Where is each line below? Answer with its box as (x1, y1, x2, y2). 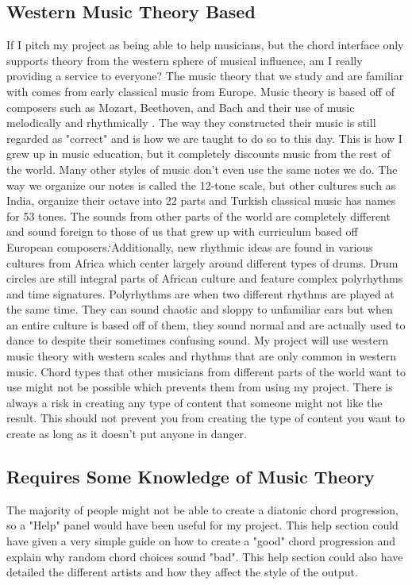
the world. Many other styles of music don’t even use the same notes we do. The (6, 160, 398, 177)
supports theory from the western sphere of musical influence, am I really (6, 52, 363, 68)
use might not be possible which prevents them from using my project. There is (6, 379, 393, 395)
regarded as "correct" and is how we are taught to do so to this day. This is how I (6, 129, 402, 146)
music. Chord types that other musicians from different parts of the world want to (6, 363, 406, 379)
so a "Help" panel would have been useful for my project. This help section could (6, 517, 399, 533)
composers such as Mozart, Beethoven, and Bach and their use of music (6, 98, 355, 115)
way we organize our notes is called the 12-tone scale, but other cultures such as (6, 176, 396, 193)
